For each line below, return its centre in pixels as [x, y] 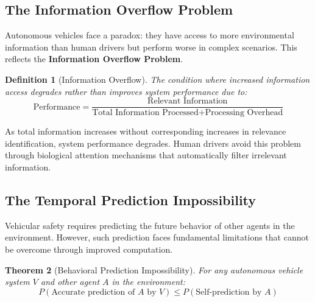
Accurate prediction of [93, 292]
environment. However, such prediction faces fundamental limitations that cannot [157, 237]
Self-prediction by [229, 292]
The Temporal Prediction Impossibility [131, 200]
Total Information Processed [145, 113]
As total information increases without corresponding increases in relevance [146, 131]
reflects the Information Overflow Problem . [94, 59]
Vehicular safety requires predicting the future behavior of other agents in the [150, 225]
